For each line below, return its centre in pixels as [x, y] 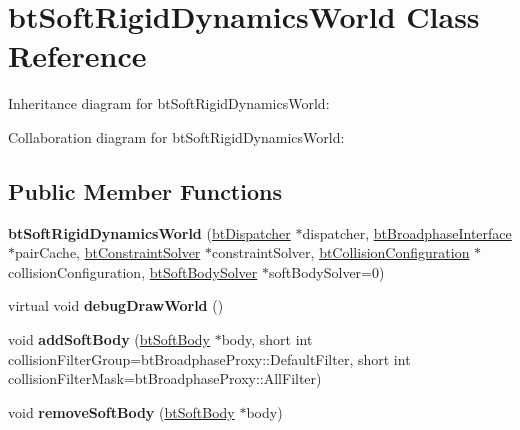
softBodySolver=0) [327, 271]
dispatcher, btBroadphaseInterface [407, 232]
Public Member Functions [145, 190]
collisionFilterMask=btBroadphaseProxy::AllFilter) [165, 378]
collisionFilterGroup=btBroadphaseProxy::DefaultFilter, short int [209, 358]
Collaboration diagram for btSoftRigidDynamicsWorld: [176, 136]
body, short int [267, 339]
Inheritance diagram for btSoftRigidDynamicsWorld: [169, 103]
